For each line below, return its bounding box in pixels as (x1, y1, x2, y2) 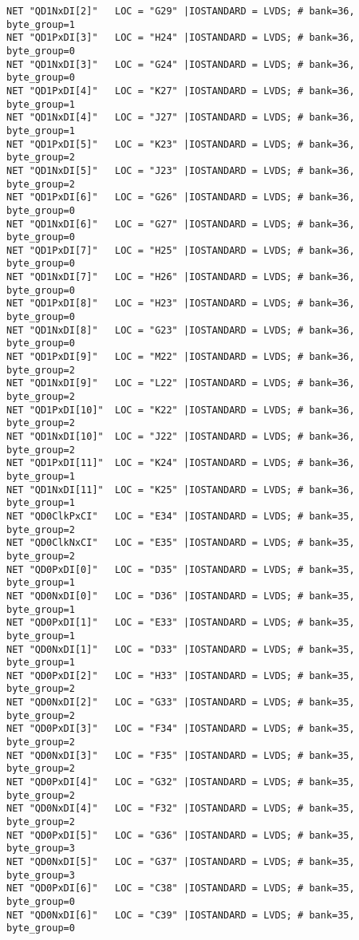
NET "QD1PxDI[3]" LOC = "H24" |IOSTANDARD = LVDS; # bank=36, (6, 32, 355, 44)
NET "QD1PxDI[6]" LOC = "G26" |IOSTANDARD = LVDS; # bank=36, (6, 192, 355, 203)
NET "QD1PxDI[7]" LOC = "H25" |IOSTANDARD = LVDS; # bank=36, (6, 244, 355, 256)
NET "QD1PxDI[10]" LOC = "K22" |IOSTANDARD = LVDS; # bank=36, (6, 404, 355, 416)
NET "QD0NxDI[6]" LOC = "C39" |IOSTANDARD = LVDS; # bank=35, (6, 909, 355, 921)
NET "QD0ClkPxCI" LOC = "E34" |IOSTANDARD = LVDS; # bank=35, (6, 510, 355, 522)
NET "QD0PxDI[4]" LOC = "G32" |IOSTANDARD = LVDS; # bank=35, (6, 776, 355, 788)
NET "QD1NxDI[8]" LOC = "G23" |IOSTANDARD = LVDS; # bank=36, (6, 324, 355, 336)
